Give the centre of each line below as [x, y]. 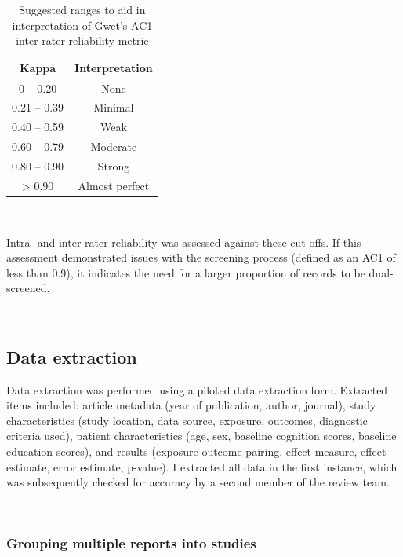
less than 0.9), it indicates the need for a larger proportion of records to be [186, 272]
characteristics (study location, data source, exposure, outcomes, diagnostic [187, 420]
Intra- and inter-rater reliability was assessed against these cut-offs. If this [184, 242]
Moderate [114, 147]
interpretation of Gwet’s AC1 [82, 25]
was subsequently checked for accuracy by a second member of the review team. [198, 482]
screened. [28, 288]
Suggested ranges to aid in [82, 9]
